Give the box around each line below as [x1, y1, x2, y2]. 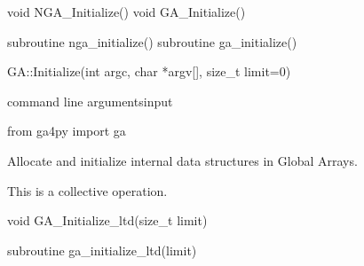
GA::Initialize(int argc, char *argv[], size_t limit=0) [7, 62, 291, 81]
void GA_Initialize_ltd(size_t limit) [7, 211, 208, 230]
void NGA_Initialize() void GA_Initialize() [7, 3, 246, 20]
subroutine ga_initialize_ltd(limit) [7, 240, 197, 259]
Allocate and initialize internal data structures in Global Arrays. [7, 151, 358, 169]
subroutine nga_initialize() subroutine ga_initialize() [7, 32, 297, 51]
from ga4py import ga [7, 121, 126, 140]
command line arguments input [7, 91, 173, 110]
